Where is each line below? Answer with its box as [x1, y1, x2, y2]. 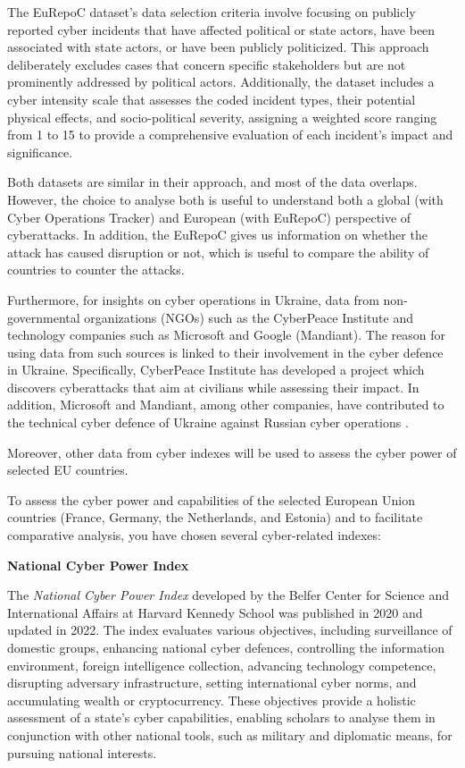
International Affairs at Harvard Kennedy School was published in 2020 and [7, 603, 423, 621]
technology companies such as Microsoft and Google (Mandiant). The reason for [7, 325, 445, 344]
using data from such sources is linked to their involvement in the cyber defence [7, 342, 444, 361]
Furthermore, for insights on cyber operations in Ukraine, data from [7, 290, 379, 308]
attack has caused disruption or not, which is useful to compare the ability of [7, 242, 429, 261]
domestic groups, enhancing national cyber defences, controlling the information [7, 638, 445, 656]
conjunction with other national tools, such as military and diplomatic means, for [7, 725, 453, 744]
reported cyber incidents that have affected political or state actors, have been [7, 20, 436, 38]
